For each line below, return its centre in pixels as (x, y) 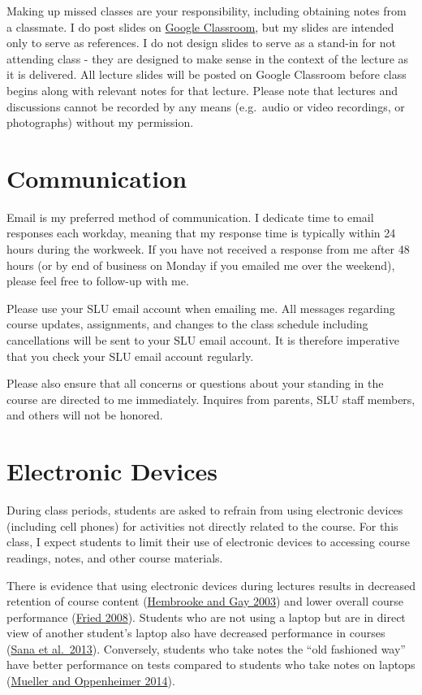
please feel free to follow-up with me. (98, 281)
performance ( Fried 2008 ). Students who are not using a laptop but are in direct (206, 617)
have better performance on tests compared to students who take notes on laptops (211, 665)
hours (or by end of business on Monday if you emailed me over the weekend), (201, 265)
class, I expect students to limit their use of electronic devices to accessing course (208, 542)
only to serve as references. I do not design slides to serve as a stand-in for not (201, 43)
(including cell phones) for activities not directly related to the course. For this (202, 526)
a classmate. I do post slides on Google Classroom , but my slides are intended (200, 26)
